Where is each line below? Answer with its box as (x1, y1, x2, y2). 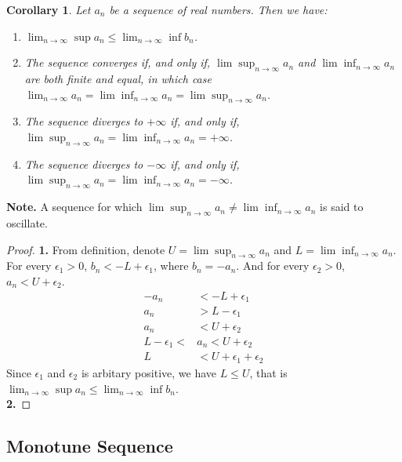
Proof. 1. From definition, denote (6, 241, 165, 257)
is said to (320, 198, 364, 215)
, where (154, 257, 189, 274)
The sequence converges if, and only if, (24, 54, 211, 71)
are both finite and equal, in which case (24, 70, 212, 86)
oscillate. (6, 214, 48, 231)
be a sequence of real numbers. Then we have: (109, 2, 328, 17)
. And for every (236, 257, 310, 274)
